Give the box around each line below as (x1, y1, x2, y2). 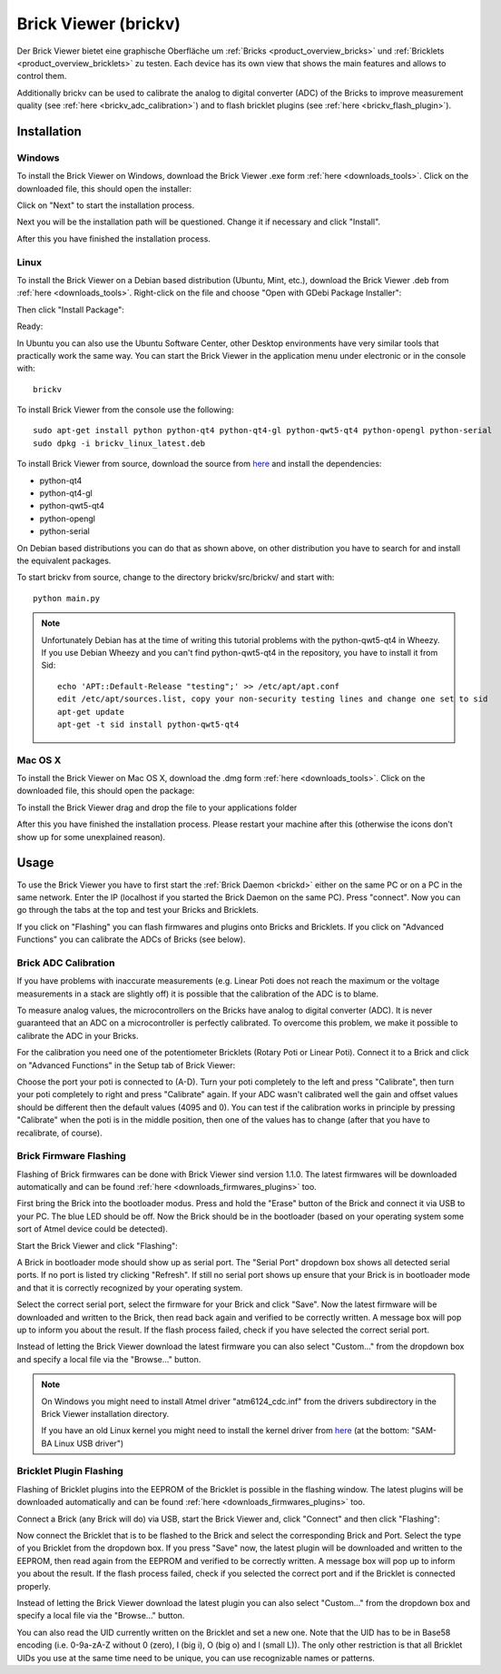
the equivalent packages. (16, 555, 112, 566)
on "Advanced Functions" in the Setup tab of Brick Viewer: (16, 1059, 236, 1071)
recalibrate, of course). (16, 1127, 103, 1138)
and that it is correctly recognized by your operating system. (16, 1282, 243, 1293)
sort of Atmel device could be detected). (16, 1223, 168, 1234)
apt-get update (57, 707, 125, 717)
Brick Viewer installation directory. (41, 1408, 170, 1419)
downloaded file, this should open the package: (16, 786, 195, 797)
